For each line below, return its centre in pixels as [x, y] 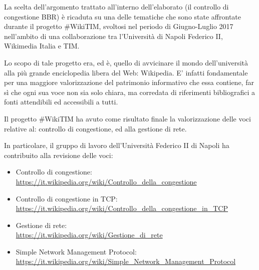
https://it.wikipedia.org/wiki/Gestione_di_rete [89, 235]
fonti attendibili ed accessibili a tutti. [61, 102]
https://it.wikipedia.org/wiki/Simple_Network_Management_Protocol [126, 261]
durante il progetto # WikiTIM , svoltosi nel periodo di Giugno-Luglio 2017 [119, 26]
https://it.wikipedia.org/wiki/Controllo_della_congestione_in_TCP [122, 208]
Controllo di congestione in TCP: [67, 198]
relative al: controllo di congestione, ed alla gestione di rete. [95, 128]
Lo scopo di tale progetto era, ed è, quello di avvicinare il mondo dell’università [126, 62]
